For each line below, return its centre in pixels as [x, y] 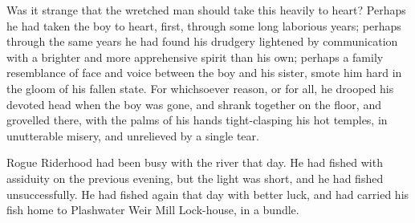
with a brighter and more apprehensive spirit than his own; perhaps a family [195, 57]
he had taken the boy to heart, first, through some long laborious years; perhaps [204, 25]
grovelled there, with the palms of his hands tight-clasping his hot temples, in [197, 120]
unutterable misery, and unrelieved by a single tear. [133, 135]
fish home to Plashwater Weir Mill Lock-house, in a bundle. [153, 210]
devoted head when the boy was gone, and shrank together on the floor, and [194, 104]
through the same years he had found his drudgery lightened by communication [202, 41]
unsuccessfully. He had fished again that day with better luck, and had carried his [208, 194]
